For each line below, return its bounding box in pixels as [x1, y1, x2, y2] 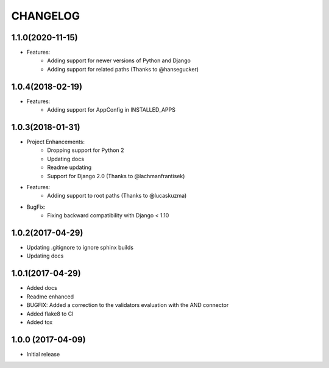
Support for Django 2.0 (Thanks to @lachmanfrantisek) [47, 172, 185, 179]
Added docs [26, 284, 57, 292]
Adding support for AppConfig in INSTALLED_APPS [47, 106, 176, 114]
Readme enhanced [26, 293, 74, 300]
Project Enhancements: [26, 138, 85, 146]
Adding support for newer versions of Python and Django [47, 57, 191, 64]
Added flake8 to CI [26, 310, 74, 317]
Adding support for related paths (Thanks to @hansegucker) [47, 65, 199, 73]
